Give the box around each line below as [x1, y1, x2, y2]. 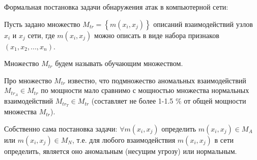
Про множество [4, 75, 52, 85]
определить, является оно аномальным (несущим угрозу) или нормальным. [4, 145, 237, 156]
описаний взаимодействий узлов [153, 18, 253, 29]
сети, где [27, 29, 55, 40]
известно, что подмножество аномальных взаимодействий [68, 75, 246, 85]
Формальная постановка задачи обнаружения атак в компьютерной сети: [4, 2, 229, 12]
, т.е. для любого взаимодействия [72, 134, 176, 145]
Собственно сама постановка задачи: [4, 123, 118, 134]
